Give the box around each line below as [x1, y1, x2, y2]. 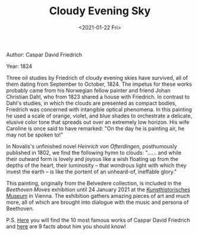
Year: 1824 [6, 63, 33, 70]
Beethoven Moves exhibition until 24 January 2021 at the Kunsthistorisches [6, 186, 190, 193]
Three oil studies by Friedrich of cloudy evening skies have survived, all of [6, 74, 188, 81]
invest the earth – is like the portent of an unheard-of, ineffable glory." [6, 168, 177, 175]
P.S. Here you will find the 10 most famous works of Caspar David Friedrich [6, 216, 190, 223]
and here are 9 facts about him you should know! [6, 222, 126, 230]
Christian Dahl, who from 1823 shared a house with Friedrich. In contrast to [6, 93, 190, 100]
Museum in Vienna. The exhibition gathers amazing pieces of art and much [6, 192, 190, 199]
